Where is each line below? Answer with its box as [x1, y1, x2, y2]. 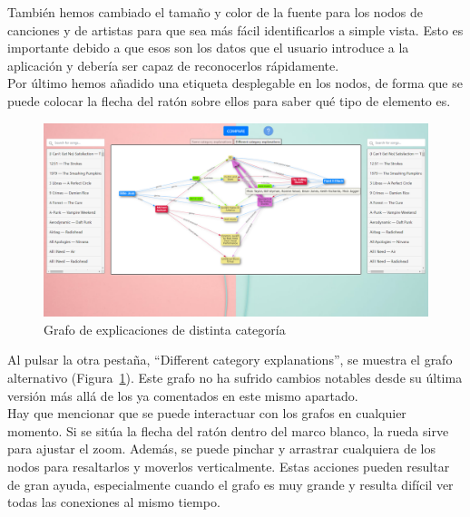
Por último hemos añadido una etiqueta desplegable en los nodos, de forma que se [7, 73, 463, 93]
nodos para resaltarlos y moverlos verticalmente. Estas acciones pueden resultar [7, 456, 450, 475]
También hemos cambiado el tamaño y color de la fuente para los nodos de [7, 3, 423, 21]
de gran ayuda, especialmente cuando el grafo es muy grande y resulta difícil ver [7, 474, 454, 493]
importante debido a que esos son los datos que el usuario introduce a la [7, 38, 409, 57]
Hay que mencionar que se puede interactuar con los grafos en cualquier [7, 404, 406, 423]
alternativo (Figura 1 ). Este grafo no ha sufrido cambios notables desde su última [7, 368, 463, 386]
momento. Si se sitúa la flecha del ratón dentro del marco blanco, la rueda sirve [7, 421, 449, 440]
